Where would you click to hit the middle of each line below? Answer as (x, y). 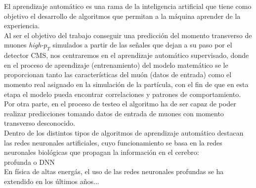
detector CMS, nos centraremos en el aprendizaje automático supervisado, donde (127, 55)
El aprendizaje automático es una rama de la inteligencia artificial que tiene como (128, 6)
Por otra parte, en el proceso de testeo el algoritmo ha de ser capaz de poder (120, 104)
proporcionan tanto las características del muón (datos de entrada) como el (118, 74)
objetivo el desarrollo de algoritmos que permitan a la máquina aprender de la (122, 16)
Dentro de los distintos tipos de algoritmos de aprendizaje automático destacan (124, 132)
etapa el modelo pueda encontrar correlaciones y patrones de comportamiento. (123, 94)
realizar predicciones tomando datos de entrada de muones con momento (114, 113)
